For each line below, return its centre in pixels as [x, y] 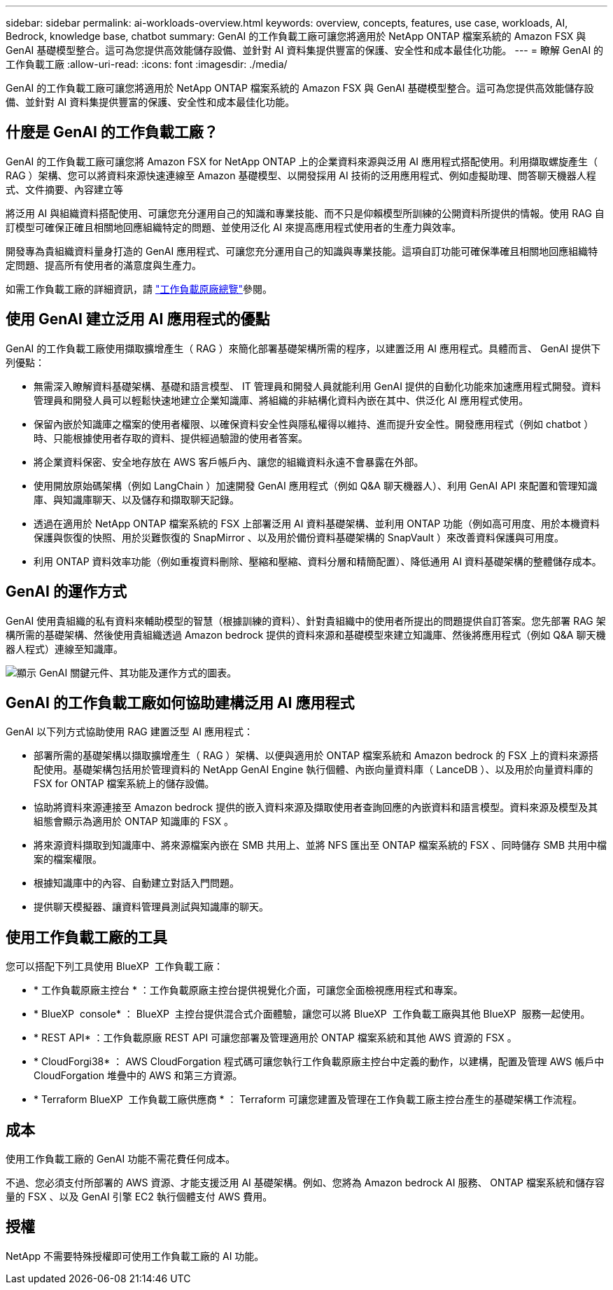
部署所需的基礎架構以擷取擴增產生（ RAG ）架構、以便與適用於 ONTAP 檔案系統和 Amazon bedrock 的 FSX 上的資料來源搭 [316, 756]
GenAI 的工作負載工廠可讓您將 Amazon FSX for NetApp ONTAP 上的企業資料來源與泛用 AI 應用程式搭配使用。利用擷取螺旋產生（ [302, 161]
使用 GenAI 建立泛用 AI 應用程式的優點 [138, 319]
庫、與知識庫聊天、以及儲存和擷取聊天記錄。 [136, 499]
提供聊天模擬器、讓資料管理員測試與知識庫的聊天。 [151, 907]
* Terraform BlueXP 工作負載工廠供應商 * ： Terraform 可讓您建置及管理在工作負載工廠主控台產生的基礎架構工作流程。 [308, 1100]
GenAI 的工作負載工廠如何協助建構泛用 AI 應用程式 [180, 702]
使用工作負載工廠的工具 [86, 937]
